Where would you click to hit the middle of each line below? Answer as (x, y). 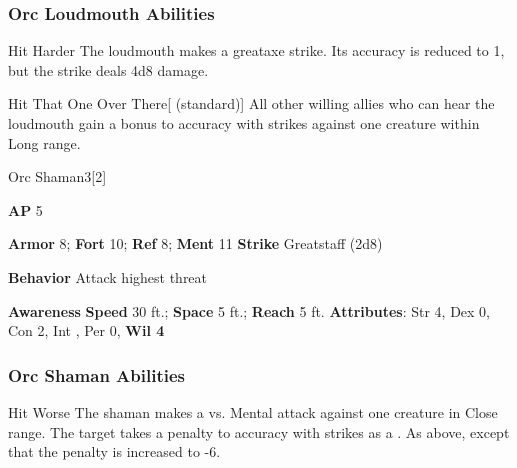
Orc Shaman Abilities (97, 374)
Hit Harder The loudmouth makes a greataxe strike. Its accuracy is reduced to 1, (256, 50)
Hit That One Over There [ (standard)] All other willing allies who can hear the (251, 103)
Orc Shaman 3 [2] (57, 176)
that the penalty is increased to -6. (114, 451)
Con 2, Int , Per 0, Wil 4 (86, 330)
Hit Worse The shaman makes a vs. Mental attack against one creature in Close (253, 411)
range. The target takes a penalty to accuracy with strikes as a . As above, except (259, 431)
